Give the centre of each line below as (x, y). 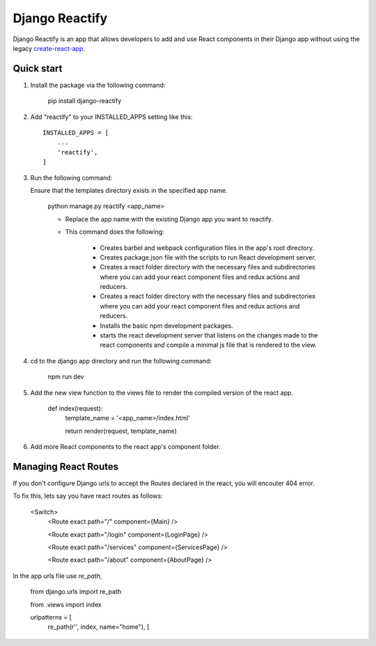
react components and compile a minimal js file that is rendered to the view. (208, 345)
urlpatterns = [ (51, 617)
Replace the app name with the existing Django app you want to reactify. (169, 219)
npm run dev (66, 377)
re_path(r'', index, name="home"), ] (99, 627)
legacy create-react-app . (49, 48)
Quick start (38, 69)
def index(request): (76, 408)
